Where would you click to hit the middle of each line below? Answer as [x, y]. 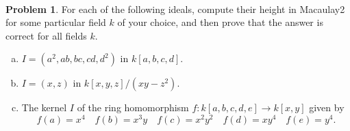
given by [327, 107]
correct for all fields [46, 35]
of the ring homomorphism [133, 107]
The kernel [44, 107]
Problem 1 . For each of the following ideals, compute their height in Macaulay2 [175, 9]
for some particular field [56, 22]
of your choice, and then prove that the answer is [220, 22]
